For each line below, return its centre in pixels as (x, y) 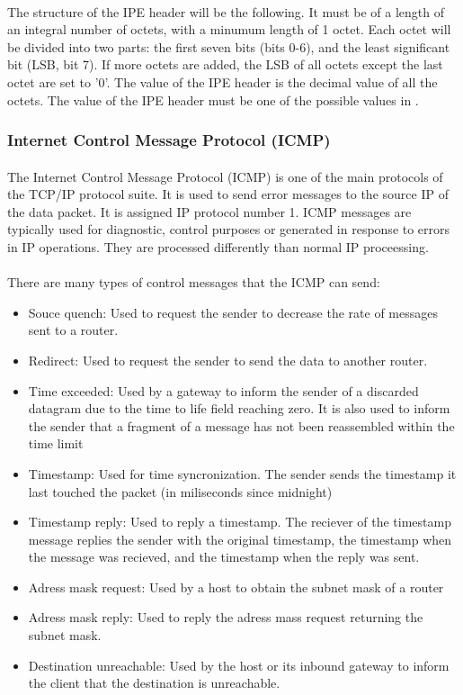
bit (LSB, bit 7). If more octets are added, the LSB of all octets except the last (225, 64)
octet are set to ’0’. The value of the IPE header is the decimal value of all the (223, 81)
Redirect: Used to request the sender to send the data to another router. (228, 360)
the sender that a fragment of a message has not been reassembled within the (241, 425)
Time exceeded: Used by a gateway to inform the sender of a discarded (223, 390)
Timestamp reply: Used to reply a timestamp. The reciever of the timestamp (240, 522)
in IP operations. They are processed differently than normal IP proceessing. (218, 246)
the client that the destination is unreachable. (154, 683)
